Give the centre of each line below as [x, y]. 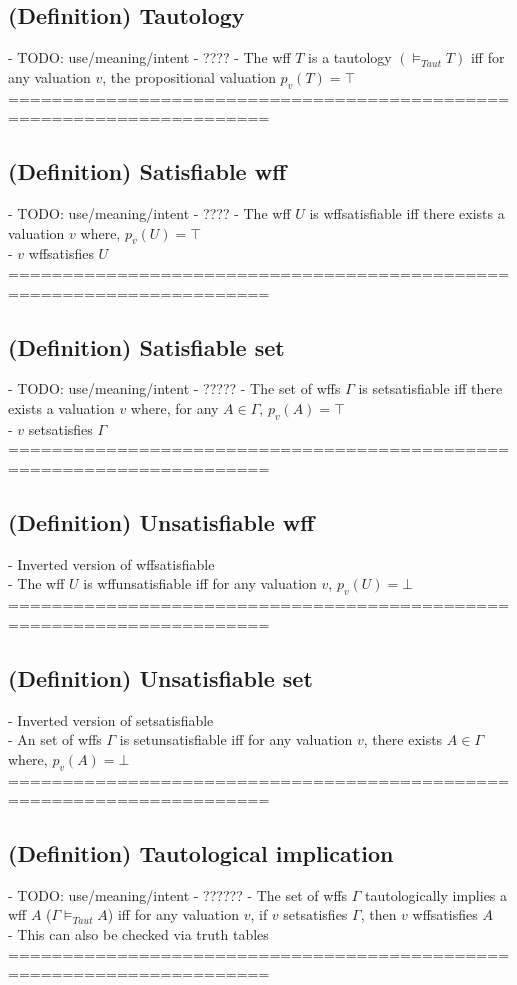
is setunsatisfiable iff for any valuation [236, 739]
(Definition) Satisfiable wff [147, 171]
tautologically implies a [436, 894]
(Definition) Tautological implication [201, 853]
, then [378, 914]
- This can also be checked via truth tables [138, 934]
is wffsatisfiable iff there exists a [407, 212]
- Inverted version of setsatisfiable [111, 719]
